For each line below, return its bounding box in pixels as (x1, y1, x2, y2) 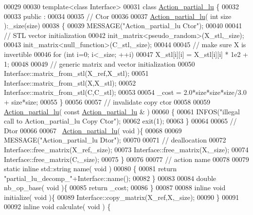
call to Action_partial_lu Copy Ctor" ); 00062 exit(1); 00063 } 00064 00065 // (4, 116, 237, 126)
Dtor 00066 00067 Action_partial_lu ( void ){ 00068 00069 (4, 125, 182, 135)
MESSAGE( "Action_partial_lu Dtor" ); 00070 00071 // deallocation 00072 (4, 135, 226, 145)
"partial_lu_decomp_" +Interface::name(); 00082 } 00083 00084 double (4, 173, 217, 183)
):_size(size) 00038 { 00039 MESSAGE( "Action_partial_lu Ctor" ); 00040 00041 (4, 20, 242, 31)
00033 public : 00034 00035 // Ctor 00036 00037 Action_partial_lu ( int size (4, 11, 232, 21)
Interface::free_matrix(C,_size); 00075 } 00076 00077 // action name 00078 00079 (4, 154, 249, 164)
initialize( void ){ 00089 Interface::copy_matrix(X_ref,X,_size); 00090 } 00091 (4, 192, 239, 202)
